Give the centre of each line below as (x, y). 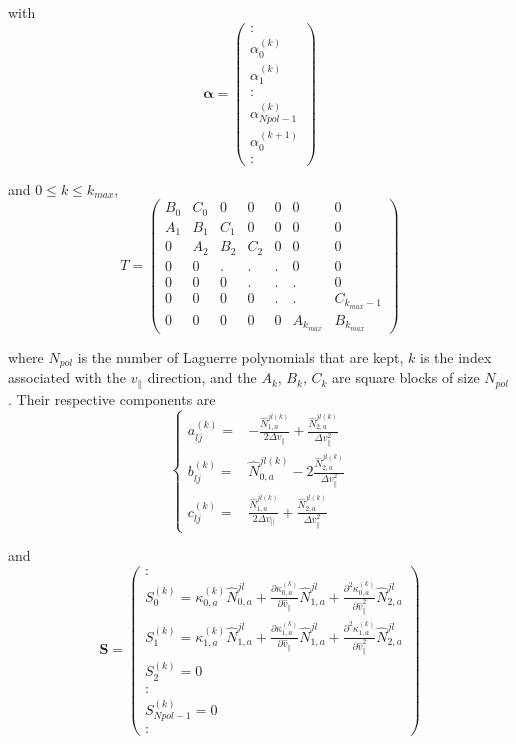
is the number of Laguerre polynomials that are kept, (240, 356)
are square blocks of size (406, 377)
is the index (456, 356)
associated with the (67, 377)
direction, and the (202, 377)
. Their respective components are (112, 398)
